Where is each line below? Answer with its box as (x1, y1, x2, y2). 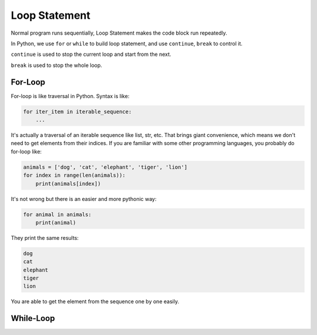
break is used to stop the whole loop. (11, 62, 103, 69)
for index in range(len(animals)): (23, 172, 126, 179)
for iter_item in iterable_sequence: (23, 108, 132, 115)
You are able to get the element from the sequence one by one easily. (11, 298, 179, 305)
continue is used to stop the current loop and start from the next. (11, 51, 171, 58)
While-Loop (11, 313, 55, 323)
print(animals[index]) (35, 180, 101, 187)
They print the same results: (11, 234, 79, 241)
